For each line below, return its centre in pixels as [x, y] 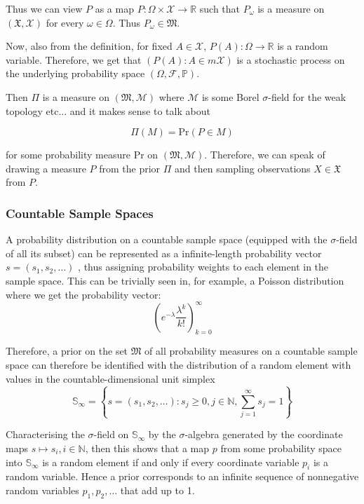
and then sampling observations [243, 168]
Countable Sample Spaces [80, 213]
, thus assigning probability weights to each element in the [203, 267]
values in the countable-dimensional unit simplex [110, 378]
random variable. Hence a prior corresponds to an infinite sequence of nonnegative [182, 476]
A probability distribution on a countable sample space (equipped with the [167, 239]
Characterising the [45, 434]
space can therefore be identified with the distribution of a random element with [178, 365]
